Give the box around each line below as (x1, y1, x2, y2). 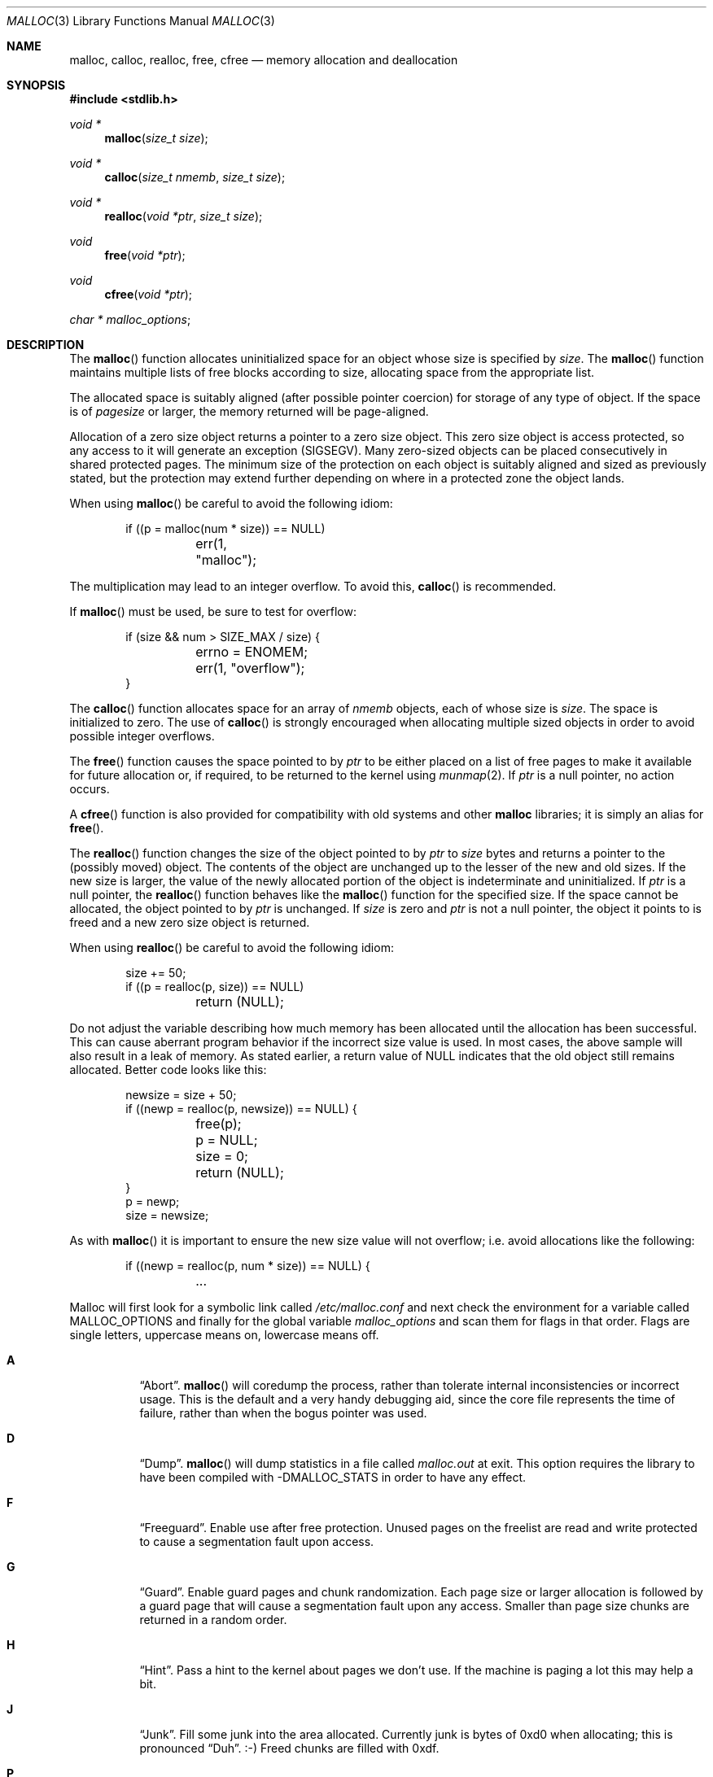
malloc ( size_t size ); (104, 131, 208, 145)
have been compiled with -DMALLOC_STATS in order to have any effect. (139, 1470, 527, 1484)
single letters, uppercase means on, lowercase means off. (69, 1328, 379, 1342)
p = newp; (125, 1194, 180, 1208)
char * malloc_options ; (69, 312, 191, 326)
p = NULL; (195, 1132, 258, 1148)
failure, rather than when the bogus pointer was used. (139, 1406, 427, 1420)
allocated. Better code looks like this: (69, 1063, 267, 1076)
